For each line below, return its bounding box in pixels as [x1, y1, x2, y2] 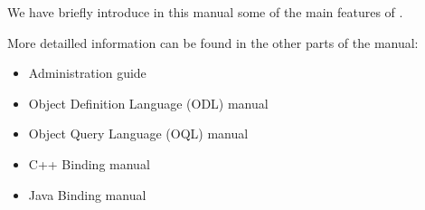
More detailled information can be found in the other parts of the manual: [7, 33, 419, 52]
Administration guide [28, 63, 146, 82]
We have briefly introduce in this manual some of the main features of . [7, 3, 403, 21]
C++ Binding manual [28, 154, 150, 173]
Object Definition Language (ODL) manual [28, 93, 269, 112]
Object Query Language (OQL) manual [28, 124, 249, 143]
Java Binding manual [28, 185, 146, 204]
